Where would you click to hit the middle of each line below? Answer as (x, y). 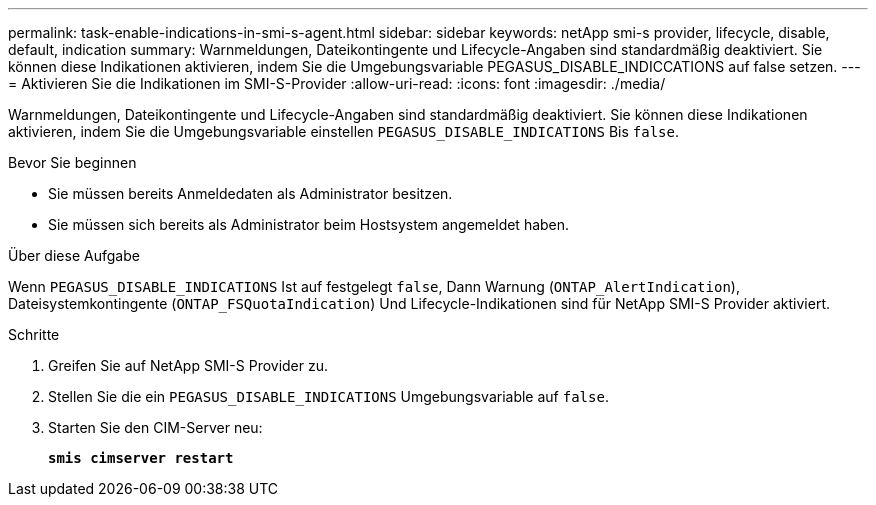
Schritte (34, 334)
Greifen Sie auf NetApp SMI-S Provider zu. (188, 365)
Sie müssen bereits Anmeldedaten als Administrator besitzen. (250, 193)
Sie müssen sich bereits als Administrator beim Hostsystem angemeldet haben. (309, 224)
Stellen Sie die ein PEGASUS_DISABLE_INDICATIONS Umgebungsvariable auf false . (328, 396)
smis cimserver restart (141, 458)
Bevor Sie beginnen (72, 162)
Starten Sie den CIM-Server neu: (155, 427)
